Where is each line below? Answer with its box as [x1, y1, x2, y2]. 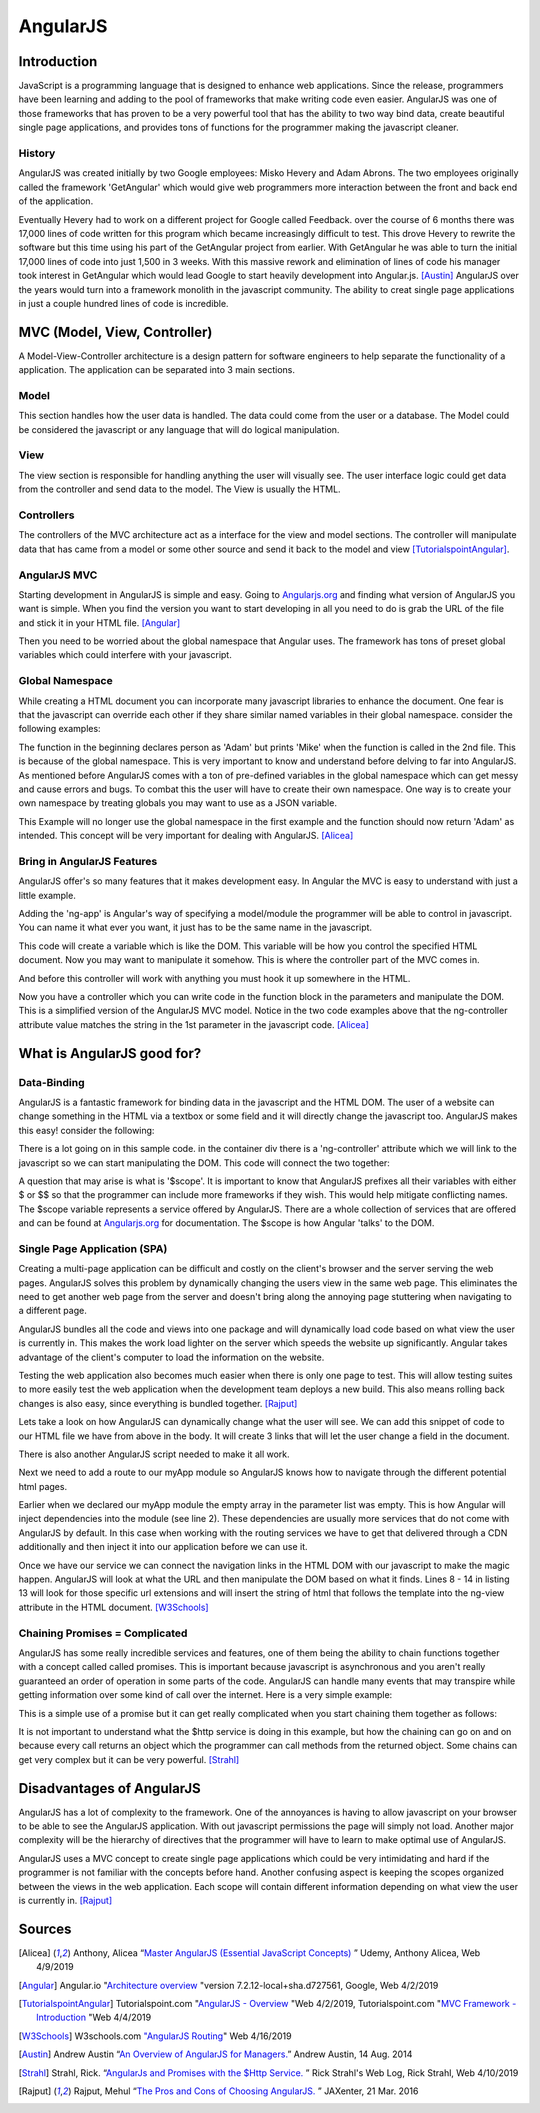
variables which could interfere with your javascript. [18, 649, 232, 661]
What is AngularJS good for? [18, 1045, 202, 1062]
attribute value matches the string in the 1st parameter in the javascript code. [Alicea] [18, 1018, 370, 1030]
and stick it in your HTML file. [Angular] [18, 616, 181, 629]
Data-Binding [18, 1075, 85, 1089]
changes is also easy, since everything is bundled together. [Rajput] [18, 1397, 298, 1409]
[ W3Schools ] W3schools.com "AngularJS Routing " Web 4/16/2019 [18, 2030, 292, 2042]
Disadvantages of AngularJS [18, 1780, 201, 1797]
